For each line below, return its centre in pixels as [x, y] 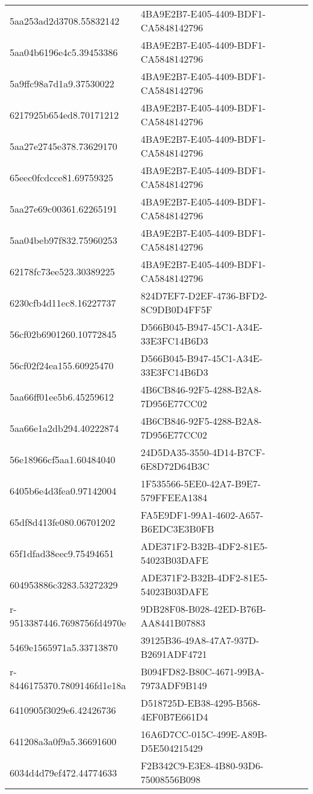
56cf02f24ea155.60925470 [62, 365]
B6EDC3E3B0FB [177, 529]
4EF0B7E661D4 [174, 717]
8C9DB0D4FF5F [176, 309]
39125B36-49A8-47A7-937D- [200, 640]
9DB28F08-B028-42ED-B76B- [203, 609]
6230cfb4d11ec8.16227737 [63, 302]
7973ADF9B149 [174, 685]
